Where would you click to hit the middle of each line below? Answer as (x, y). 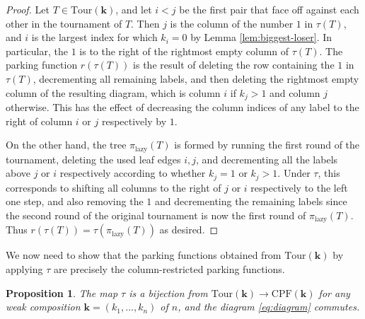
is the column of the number (232, 23)
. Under (294, 173)
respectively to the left (299, 187)
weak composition (43, 307)
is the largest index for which (94, 37)
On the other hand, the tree (66, 145)
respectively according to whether (133, 173)
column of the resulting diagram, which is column (113, 92)
